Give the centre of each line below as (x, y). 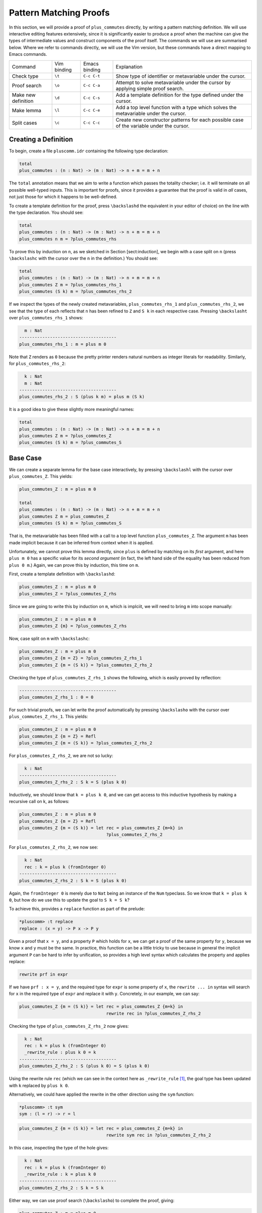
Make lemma (26, 110)
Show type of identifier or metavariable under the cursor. (181, 76)
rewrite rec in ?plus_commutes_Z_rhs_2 (154, 1013)
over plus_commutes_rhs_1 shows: (46, 318)
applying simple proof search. (150, 88)
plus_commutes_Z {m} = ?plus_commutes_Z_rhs (73, 626)
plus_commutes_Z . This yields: (41, 476)
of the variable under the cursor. (153, 126)
